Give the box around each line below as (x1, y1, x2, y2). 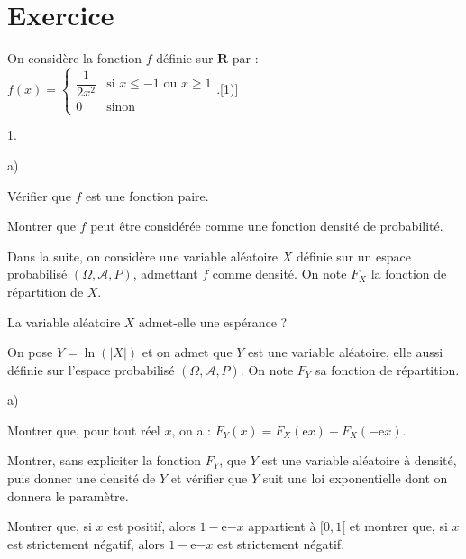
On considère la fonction (7, 49, 142, 68)
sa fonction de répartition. (315, 360, 460, 379)
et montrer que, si (349, 517, 448, 536)
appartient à (248, 517, 316, 536)
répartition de (7, 281, 84, 300)
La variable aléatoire (7, 312, 121, 331)
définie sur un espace (296, 246, 411, 265)
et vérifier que (170, 469, 248, 488)
